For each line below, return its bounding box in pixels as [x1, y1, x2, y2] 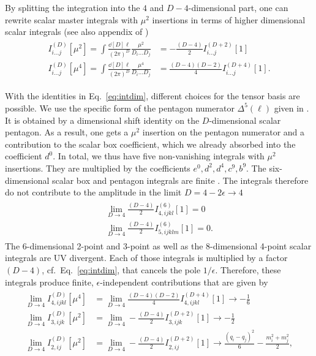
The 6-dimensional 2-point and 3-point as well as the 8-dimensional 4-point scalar [5, 239, 312, 252]
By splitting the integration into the [5, 1, 140, 13]
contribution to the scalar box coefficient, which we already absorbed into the [5, 137, 296, 150]
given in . [274, 101, 309, 114]
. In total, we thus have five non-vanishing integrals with [53, 150, 265, 162]
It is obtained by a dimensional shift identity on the [5, 113, 200, 126]
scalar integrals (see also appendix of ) [5, 25, 149, 38]
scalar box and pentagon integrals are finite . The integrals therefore [52, 173, 309, 186]
